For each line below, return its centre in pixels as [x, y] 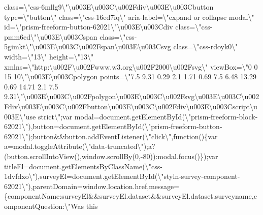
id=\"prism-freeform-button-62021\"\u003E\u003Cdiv [89, 27]
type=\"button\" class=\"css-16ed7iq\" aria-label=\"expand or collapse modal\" [129, 17]
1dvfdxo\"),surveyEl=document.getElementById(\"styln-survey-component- [122, 176]
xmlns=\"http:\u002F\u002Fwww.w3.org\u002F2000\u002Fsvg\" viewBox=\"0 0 [131, 66]
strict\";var [55, 116]
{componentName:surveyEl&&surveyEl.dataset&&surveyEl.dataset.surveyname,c [130, 196]
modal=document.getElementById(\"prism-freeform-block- [166, 116]
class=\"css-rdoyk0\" [206, 47]
